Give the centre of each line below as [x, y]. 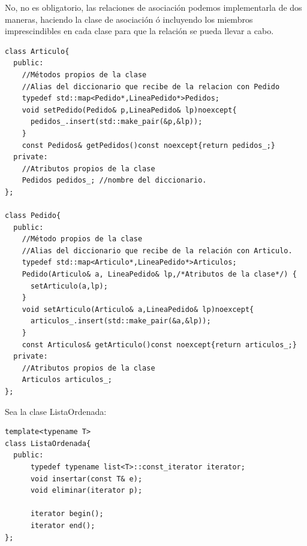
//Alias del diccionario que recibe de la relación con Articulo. [157, 251]
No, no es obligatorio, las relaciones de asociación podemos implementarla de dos [153, 7]
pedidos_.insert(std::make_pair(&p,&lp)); [116, 122]
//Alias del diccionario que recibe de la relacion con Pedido [151, 87]
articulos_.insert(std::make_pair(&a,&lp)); [121, 321]
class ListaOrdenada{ [48, 443]
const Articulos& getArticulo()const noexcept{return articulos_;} [159, 345]
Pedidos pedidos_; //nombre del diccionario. [114, 181]
